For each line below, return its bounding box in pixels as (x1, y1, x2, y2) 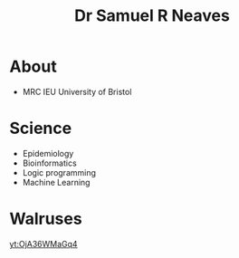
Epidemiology (22, 148, 74, 158)
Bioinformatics (22, 158, 77, 168)
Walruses (9, 209, 83, 229)
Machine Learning (22, 177, 91, 187)
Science (9, 119, 72, 139)
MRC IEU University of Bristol (22, 86, 132, 97)
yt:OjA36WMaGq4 (9, 238, 79, 249)
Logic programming (22, 167, 97, 177)
